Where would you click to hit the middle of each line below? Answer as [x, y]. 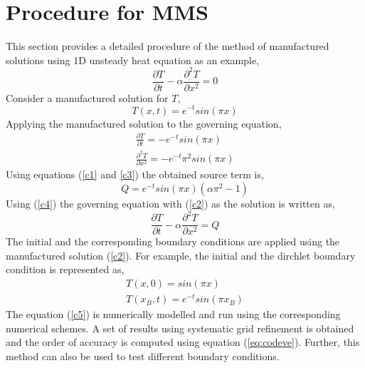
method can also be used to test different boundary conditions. [143, 356]
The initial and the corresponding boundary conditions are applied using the [173, 241]
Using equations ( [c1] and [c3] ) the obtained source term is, [135, 174]
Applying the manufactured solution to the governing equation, [144, 123]
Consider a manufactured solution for [87, 97]
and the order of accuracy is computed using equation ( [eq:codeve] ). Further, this [183, 342]
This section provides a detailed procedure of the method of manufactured [168, 46]
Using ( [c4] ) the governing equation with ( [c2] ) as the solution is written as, [170, 204]
